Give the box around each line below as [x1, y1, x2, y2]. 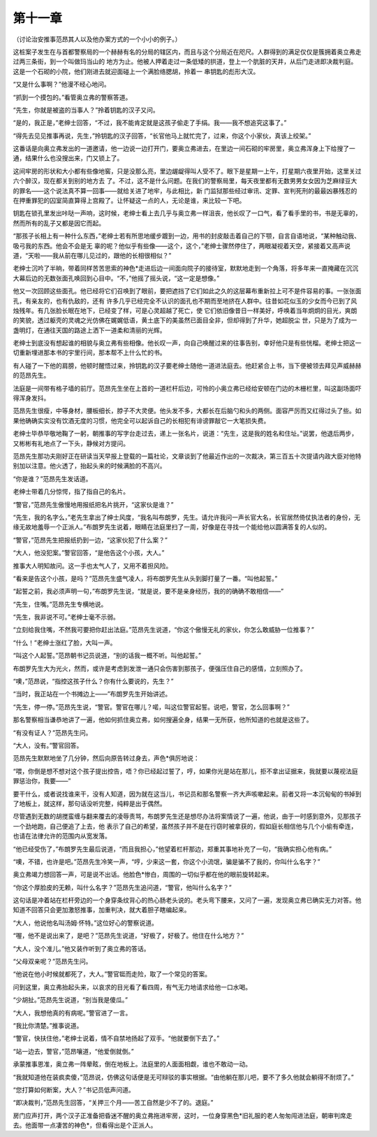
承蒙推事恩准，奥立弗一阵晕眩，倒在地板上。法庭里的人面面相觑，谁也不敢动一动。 [13, 1060, 251, 1068]
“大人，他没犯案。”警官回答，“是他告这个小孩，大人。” [13, 549, 165, 557]
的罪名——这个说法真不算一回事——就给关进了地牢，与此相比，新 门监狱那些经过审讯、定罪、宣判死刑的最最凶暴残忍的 [13, 186, 357, 195]
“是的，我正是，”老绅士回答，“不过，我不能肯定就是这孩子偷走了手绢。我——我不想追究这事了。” [13, 119, 287, 127]
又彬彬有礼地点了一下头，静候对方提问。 [13, 439, 129, 448]
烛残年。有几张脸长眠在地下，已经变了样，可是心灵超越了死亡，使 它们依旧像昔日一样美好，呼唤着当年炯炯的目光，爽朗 [13, 306, 357, 315]
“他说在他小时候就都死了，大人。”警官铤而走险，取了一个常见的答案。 [13, 970, 212, 978]
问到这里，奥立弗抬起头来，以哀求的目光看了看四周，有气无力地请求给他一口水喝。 [13, 982, 251, 991]
